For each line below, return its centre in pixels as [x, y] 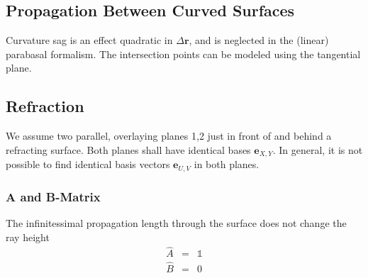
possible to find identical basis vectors [88, 164]
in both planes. [227, 164]
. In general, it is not [318, 149]
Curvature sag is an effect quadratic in [89, 40]
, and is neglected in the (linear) [259, 40]
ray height [28, 237]
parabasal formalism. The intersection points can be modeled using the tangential [183, 54]
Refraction [45, 106]
